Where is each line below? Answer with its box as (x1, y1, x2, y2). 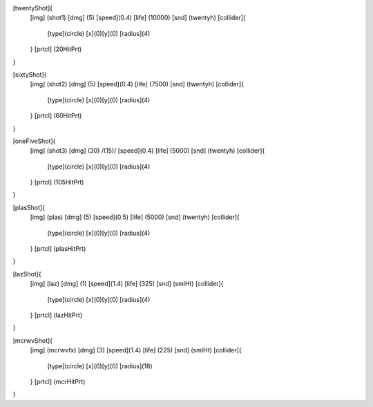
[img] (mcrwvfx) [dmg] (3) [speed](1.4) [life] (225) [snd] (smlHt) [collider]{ (30, 346, 242, 354)
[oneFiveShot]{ (12, 137, 56, 145)
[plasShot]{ (12, 203, 45, 211)
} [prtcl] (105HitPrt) (30, 178, 84, 187)
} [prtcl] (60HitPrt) (30, 111, 82, 120)
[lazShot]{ (12, 269, 41, 278)
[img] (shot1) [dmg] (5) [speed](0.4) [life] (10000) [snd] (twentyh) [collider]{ (30, 14, 247, 22)
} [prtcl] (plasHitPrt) (30, 245, 86, 253)
